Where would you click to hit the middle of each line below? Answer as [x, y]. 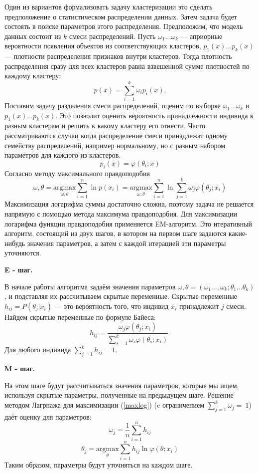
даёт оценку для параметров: [48, 416]
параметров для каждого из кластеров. [63, 155]
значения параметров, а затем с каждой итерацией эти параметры [127, 243]
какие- [238, 233]
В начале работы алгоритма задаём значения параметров [90, 286]
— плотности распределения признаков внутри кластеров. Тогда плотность [118, 56]
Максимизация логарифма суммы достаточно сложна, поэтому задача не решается [129, 204]
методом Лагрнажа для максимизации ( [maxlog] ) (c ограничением [105, 405]
